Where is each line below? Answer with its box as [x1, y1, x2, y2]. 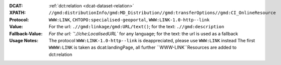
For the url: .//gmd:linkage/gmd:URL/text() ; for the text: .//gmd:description [49, 24, 224, 30]
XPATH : [9, 10, 26, 16]
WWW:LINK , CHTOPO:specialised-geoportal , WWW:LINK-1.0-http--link [49, 16, 210, 22]
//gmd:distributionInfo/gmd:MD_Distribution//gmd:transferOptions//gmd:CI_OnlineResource [49, 10, 276, 16]
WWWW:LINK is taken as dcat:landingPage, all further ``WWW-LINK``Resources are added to [49, 45, 237, 51]
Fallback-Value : [9, 30, 43, 37]
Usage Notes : [9, 37, 39, 43]
